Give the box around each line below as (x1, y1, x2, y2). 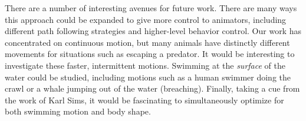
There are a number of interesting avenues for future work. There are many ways (5, 2, 297, 14)
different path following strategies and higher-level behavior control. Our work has (5, 25, 301, 37)
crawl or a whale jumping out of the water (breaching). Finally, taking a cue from (5, 82, 300, 95)
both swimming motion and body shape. (5, 105, 151, 117)
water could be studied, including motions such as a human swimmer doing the (5, 70, 291, 83)
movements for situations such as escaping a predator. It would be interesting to (5, 48, 295, 60)
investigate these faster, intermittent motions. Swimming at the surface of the (5, 59, 285, 71)
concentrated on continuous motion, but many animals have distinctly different (5, 36, 290, 48)
